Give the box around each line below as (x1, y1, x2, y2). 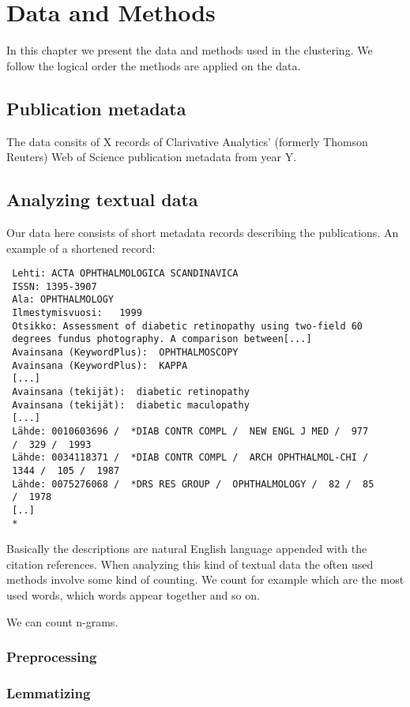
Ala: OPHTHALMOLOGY (12, 294, 115, 306)
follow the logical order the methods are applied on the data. (6, 57, 301, 73)
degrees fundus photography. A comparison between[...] (12, 333, 312, 345)
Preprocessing (6, 647, 97, 667)
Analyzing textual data (6, 187, 198, 212)
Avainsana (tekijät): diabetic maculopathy (12, 399, 250, 411)
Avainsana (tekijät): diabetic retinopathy (12, 386, 250, 397)
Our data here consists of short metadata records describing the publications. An (6, 224, 399, 240)
